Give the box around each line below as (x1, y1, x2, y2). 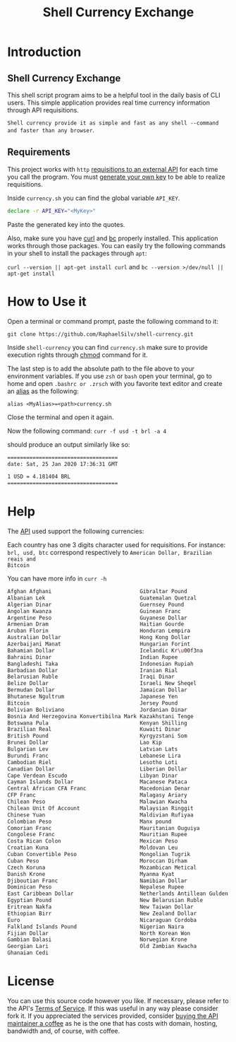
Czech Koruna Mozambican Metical (7, 864, 197, 871)
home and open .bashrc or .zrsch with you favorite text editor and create (7, 379, 223, 387)
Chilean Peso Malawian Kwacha (7, 798, 188, 806)
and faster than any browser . (7, 126, 95, 134)
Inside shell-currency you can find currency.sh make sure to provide (7, 343, 209, 351)
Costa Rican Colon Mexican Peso (7, 838, 178, 845)
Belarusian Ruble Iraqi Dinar (7, 673, 175, 681)
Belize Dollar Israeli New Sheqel (7, 680, 197, 687)
